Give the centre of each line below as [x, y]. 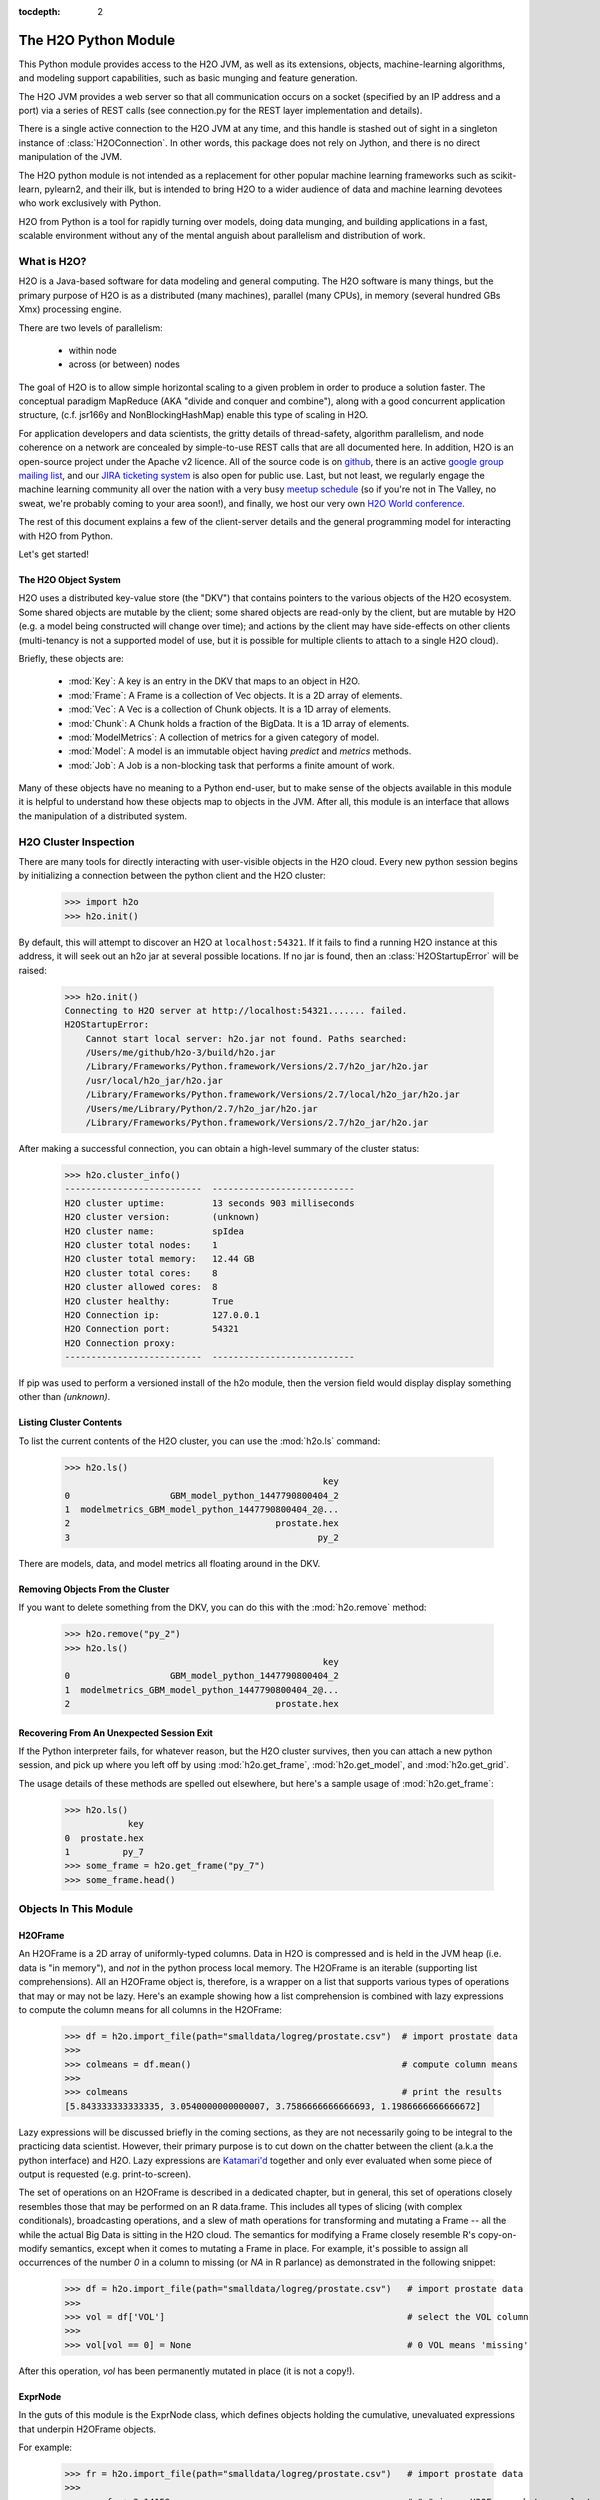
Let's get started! [54, 554]
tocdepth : [39, 11]
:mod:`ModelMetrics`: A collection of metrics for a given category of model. [224, 737]
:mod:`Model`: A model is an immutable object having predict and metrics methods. [240, 751]
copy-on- [497, 2234]
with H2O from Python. [66, 536]
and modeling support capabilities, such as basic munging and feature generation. [188, 78]
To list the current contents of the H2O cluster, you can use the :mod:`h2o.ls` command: [199, 1441]
